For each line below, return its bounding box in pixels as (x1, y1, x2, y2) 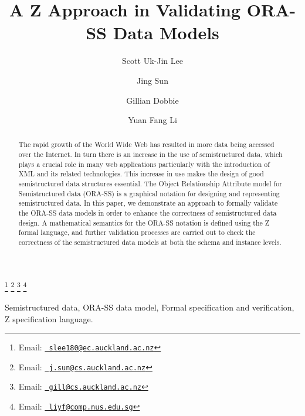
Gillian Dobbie (126, 94, 179, 106)
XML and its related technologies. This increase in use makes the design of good (18, 169, 264, 179)
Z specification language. (5, 312, 93, 325)
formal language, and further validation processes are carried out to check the (18, 227, 256, 237)
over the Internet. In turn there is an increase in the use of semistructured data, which (18, 149, 283, 159)
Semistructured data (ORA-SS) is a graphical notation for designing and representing (18, 188, 280, 198)
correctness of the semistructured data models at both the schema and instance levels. (18, 237, 282, 247)
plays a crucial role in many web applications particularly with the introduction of (18, 159, 270, 169)
